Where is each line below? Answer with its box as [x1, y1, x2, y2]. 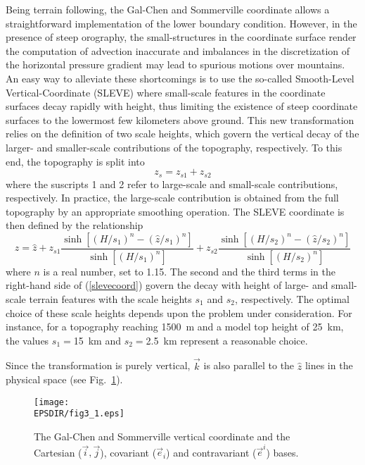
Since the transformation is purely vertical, [6, 358, 191, 373]
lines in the [305, 358, 353, 373]
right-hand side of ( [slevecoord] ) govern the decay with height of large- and [6, 278, 328, 292]
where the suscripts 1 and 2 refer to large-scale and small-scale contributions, [6, 176, 338, 191]
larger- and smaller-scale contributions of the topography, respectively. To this [6, 139, 342, 154]
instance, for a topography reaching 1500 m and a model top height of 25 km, [6, 319, 344, 334]
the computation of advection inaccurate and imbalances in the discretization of [6, 43, 350, 58]
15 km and [73, 333, 122, 347]
